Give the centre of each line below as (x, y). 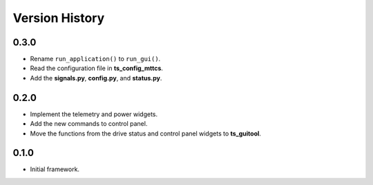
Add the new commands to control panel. (89, 124)
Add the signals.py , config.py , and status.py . (96, 78)
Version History (59, 18)
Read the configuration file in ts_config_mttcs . (97, 68)
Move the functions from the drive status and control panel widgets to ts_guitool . (146, 133)
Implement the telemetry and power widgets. (94, 114)
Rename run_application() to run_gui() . (95, 59)
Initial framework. (55, 169)
